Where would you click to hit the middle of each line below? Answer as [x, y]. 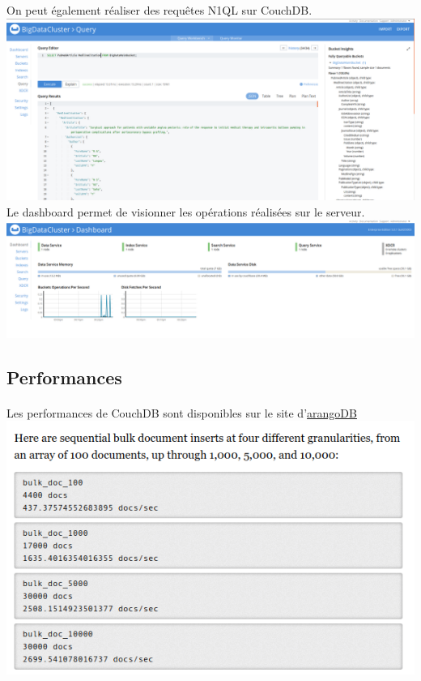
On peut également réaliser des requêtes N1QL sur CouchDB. [159, 10]
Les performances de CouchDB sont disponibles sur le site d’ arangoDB [182, 412]
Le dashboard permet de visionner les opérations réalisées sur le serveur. [186, 211]
